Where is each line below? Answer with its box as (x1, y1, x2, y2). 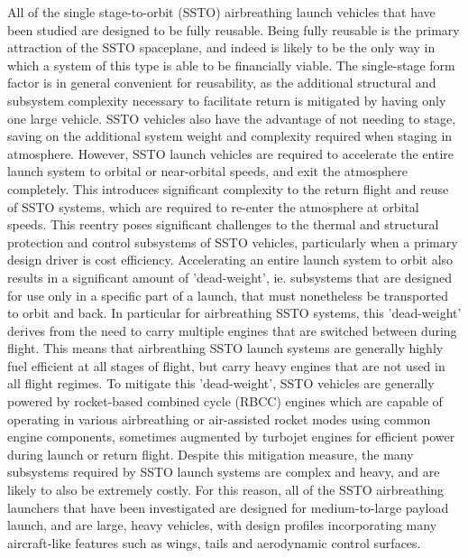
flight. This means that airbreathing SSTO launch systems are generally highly (7, 339, 444, 358)
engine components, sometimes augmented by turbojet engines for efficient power (7, 427, 455, 446)
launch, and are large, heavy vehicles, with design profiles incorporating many (7, 516, 437, 535)
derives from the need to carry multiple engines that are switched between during (7, 321, 457, 339)
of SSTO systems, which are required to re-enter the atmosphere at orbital (7, 197, 419, 216)
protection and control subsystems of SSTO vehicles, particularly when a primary (7, 232, 458, 251)
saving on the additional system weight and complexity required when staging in (7, 126, 453, 145)
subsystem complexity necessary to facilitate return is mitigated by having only (7, 90, 446, 109)
